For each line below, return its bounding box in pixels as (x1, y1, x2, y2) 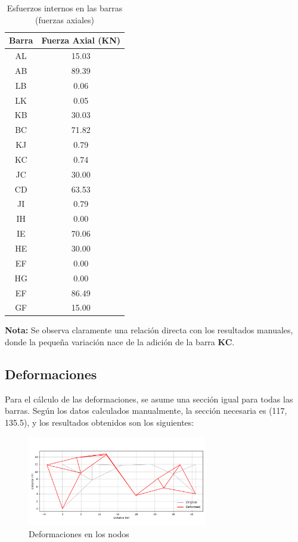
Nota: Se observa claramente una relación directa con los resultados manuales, (5, 324, 293, 336)
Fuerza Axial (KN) (41, 34, 120, 47)
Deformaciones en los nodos (29, 527, 129, 540)
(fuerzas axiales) (35, 13, 94, 26)
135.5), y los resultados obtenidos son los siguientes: (5, 416, 194, 429)
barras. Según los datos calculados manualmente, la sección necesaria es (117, (5, 404, 287, 417)
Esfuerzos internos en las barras (7, 2, 123, 14)
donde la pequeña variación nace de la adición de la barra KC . (5, 336, 235, 348)
